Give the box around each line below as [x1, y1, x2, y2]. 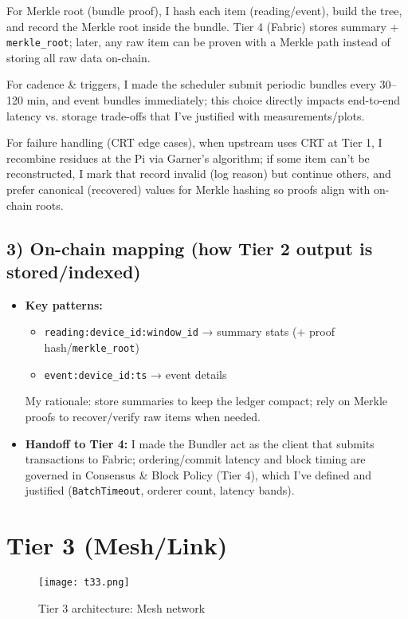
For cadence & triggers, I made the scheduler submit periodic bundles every [6, 76, 376, 93]
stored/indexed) [6, 258, 141, 283]
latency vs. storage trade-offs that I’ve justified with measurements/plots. [6, 107, 365, 124]
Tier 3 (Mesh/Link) [6, 529, 228, 562]
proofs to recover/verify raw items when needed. [25, 408, 261, 424]
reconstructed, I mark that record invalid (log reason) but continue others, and [6, 165, 391, 182]
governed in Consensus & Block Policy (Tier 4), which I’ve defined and [25, 466, 372, 483]
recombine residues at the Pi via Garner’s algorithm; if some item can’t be [6, 149, 370, 166]
